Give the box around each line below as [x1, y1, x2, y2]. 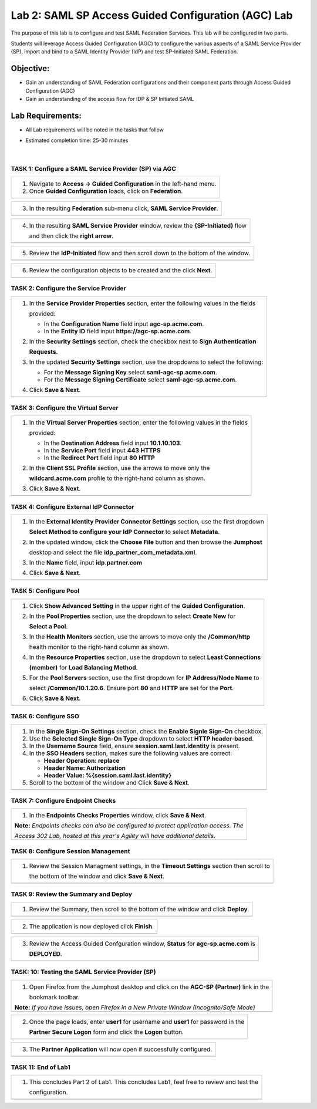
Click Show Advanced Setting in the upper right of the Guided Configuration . [29, 601, 246, 610]
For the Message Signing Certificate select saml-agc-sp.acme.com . [43, 376, 237, 384]
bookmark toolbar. [29, 993, 80, 1001]
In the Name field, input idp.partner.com [29, 559, 143, 567]
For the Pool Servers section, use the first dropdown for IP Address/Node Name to [29, 674, 259, 682]
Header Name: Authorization [43, 763, 126, 772]
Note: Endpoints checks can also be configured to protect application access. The [14, 821, 244, 830]
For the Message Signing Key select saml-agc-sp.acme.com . [43, 368, 217, 376]
